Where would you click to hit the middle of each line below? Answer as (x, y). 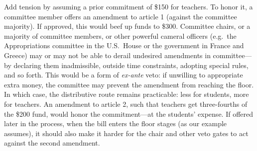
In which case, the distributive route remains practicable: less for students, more (127, 94)
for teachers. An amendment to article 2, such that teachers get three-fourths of (126, 104)
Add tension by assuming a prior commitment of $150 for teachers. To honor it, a (128, 6)
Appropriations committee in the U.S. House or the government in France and (124, 45)
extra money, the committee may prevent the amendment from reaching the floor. (129, 84)
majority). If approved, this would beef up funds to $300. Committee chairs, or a (127, 26)
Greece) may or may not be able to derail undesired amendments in (107, 55)
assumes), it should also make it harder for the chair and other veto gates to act (126, 133)
